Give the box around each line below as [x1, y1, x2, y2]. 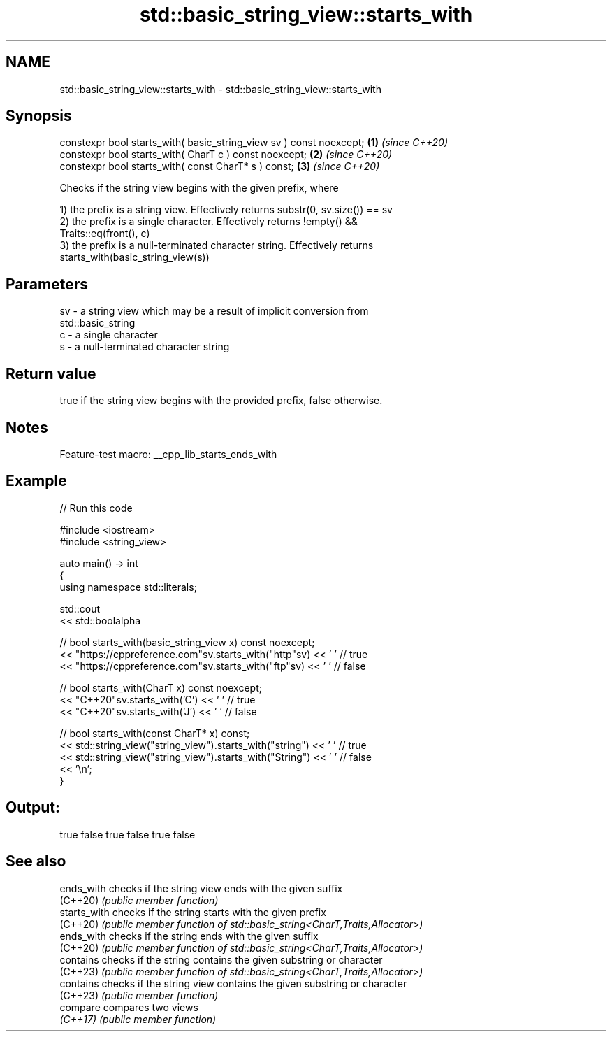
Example [6, 472, 67, 490]
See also [6, 852, 66, 871]
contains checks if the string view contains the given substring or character [59, 977, 407, 989]
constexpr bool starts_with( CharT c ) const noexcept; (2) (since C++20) [59, 148, 393, 161]
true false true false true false [59, 828, 196, 841]
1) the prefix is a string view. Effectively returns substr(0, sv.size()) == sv [59, 203, 393, 216]
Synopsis [6, 107, 72, 125]
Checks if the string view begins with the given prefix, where [59, 182, 339, 194]
